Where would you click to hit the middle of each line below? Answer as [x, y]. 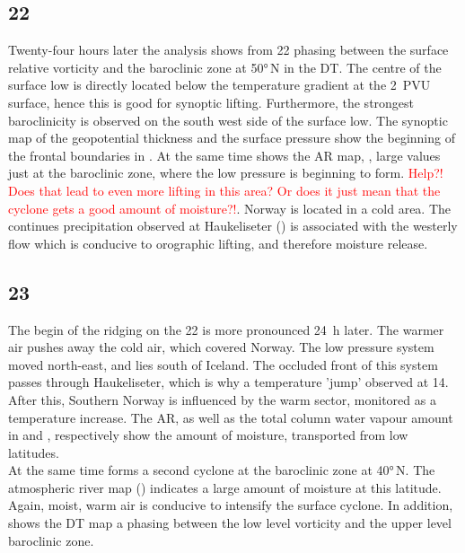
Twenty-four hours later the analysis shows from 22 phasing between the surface [228, 50]
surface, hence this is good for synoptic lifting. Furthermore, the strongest [211, 102]
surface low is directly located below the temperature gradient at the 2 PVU [219, 85]
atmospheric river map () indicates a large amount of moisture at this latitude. [225, 487]
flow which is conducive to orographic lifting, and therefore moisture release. [218, 243]
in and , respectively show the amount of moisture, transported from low [208, 435]
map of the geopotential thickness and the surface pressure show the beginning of [232, 138]
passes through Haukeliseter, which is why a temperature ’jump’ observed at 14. [228, 382]
